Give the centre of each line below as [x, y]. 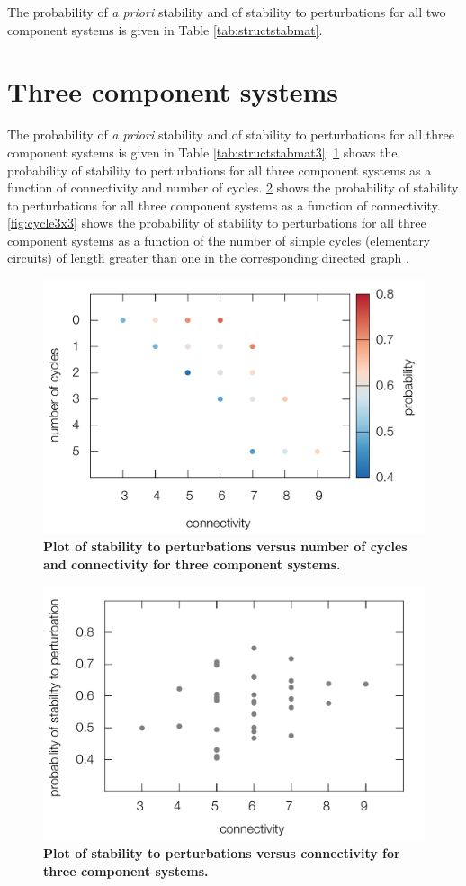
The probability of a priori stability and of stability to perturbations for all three [231, 134]
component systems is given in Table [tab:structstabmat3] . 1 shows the [202, 152]
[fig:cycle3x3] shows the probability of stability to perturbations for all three [217, 223]
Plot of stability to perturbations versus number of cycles [225, 546]
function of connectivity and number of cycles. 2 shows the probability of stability [233, 188]
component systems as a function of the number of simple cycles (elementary [219, 240]
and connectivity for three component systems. [192, 564]
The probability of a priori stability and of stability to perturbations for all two [227, 12]
